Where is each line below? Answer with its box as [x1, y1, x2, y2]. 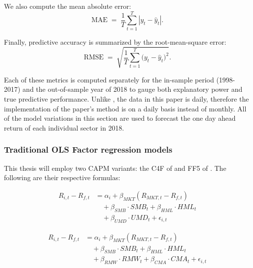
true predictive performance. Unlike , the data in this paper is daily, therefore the [4, 94, 249, 104]
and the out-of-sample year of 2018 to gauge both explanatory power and [23, 84, 243, 94]
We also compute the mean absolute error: [4, 1, 131, 11]
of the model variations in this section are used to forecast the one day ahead [4, 113, 236, 123]
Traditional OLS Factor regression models [4, 143, 173, 156]
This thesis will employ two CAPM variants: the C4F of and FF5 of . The [4, 162, 227, 173]
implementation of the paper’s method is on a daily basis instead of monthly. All [4, 103, 247, 113]
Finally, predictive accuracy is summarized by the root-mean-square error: [4, 36, 227, 47]
